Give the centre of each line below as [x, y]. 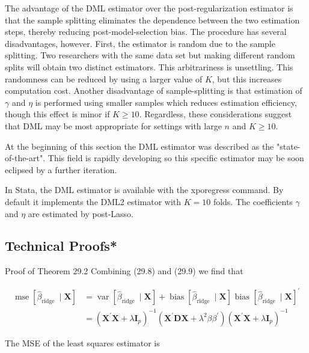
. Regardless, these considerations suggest [216, 114]
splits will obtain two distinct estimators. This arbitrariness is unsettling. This [149, 66]
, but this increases [247, 78]
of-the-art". [25, 158]
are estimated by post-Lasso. [81, 213]
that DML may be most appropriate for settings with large [113, 125]
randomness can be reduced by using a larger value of [104, 78]
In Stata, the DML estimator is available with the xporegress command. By [144, 190]
